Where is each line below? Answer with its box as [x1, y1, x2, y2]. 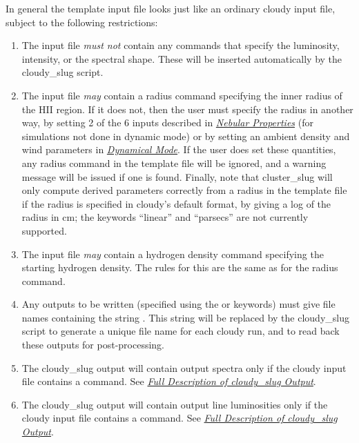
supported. [21, 223, 67, 237]
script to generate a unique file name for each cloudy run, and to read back [21, 324, 340, 338]
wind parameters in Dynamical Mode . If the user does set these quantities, [21, 142, 336, 157]
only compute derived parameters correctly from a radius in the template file [21, 183, 347, 197]
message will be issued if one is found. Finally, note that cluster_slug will [21, 169, 333, 184]
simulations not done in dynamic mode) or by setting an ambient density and [21, 128, 350, 143]
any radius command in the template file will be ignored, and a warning [21, 155, 327, 170]
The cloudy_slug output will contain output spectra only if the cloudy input [21, 360, 347, 375]
